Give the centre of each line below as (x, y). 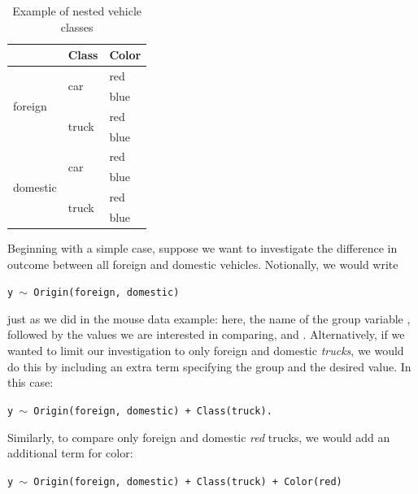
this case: (30, 382)
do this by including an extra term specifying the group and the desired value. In (209, 366)
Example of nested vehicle (77, 11)
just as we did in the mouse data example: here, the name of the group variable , (209, 318)
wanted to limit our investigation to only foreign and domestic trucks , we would (206, 351)
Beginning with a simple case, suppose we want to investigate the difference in (202, 248)
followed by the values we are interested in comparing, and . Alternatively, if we (206, 334)
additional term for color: (70, 453)
